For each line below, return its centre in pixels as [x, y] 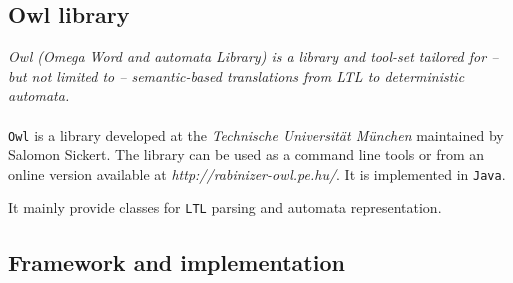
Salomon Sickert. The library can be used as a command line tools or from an [246, 154]
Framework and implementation [176, 261]
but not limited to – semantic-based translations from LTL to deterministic [236, 75]
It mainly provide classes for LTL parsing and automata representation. [225, 207]
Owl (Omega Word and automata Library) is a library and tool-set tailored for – [253, 56]
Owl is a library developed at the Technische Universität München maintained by [256, 134]
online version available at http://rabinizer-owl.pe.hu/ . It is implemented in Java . [257, 173]
